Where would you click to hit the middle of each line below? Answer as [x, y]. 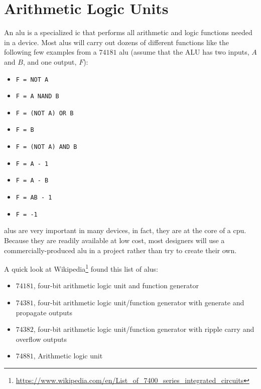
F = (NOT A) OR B [45, 113]
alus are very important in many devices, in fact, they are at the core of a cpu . [125, 230]
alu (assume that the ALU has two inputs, [184, 52]
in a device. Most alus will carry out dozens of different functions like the [117, 42]
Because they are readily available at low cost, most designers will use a [114, 240]
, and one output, [50, 61]
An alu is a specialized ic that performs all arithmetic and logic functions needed [128, 32]
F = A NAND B [37, 96]
